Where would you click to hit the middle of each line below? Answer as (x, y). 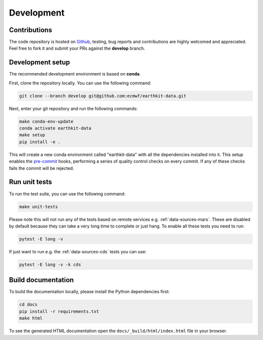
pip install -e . (40, 142)
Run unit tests (30, 182)
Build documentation (41, 280)
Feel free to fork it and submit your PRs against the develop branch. (77, 48)
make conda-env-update (46, 121)
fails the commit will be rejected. (41, 168)
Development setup (39, 63)
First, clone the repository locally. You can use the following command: (80, 83)
